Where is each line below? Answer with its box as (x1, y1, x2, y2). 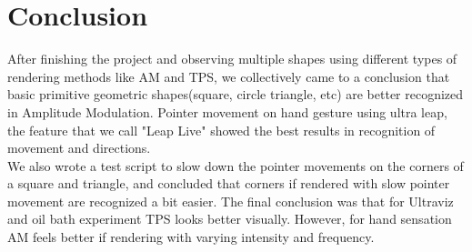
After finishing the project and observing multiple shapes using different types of (7, 49, 457, 68)
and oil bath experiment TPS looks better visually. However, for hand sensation (7, 209, 452, 228)
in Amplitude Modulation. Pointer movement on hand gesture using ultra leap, (7, 102, 447, 121)
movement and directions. (7, 138, 151, 157)
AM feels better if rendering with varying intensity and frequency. (7, 227, 375, 247)
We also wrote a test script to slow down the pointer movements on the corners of (7, 156, 464, 175)
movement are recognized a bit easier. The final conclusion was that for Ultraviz (7, 191, 454, 210)
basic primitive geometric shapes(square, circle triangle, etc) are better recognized (7, 85, 464, 104)
